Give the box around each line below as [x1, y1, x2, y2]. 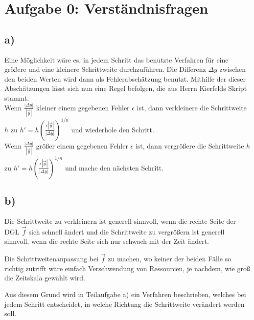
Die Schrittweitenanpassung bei [4, 254, 99, 264]
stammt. [4, 92, 29, 103]
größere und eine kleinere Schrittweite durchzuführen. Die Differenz [4, 64, 206, 74]
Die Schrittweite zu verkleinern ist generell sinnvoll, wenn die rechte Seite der [4, 216, 236, 226]
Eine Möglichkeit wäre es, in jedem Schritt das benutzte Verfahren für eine [4, 54, 229, 64]
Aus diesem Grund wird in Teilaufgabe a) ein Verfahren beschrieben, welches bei [4, 289, 246, 299]
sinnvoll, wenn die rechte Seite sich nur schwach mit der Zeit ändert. [4, 236, 209, 246]
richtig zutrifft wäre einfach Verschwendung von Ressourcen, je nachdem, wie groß [4, 263, 250, 273]
